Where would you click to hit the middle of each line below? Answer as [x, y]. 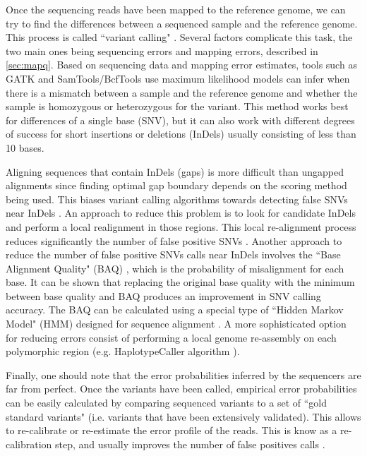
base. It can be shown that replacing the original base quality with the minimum [180, 282]
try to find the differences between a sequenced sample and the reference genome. [182, 23]
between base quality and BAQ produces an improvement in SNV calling [163, 295]
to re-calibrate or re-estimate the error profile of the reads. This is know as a [172, 430]
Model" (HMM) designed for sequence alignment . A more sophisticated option [176, 324]
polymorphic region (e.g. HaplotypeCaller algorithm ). [123, 351]
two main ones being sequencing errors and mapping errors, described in [162, 50]
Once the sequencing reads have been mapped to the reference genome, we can [176, 9]
